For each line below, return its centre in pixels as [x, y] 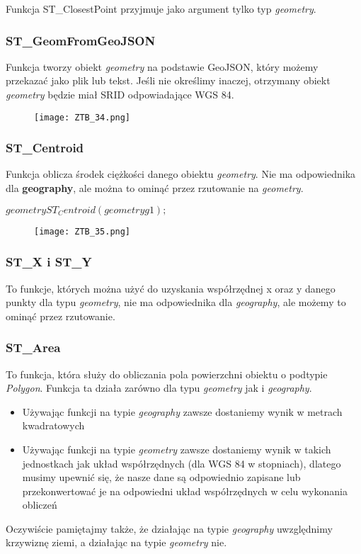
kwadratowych [53, 425]
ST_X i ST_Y [49, 262]
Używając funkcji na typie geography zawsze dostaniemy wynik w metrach [182, 411]
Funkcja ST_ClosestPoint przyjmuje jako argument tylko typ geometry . [161, 9]
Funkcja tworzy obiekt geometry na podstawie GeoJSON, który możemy [162, 66]
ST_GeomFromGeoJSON [81, 40]
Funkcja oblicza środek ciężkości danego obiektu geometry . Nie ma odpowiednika [181, 174]
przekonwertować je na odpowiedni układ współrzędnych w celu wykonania [185, 491]
